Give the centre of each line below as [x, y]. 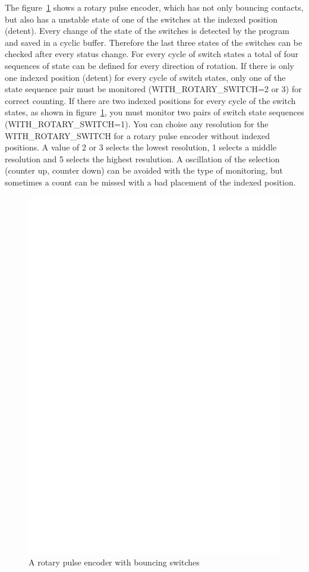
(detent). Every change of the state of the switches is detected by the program [147, 31]
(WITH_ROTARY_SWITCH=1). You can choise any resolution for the [137, 123]
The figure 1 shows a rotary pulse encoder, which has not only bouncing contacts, [154, 7]
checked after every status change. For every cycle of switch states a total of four [152, 54]
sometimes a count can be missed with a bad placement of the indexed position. [150, 182]
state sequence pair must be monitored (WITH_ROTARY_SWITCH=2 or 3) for [153, 89]
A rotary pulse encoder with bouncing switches [114, 562]
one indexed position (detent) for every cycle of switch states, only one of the [145, 77]
